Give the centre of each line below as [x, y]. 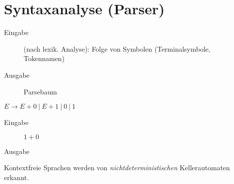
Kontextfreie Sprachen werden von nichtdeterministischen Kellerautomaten [117, 168]
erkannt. [17, 177]
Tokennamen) [44, 58]
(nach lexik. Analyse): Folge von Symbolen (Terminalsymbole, [117, 48]
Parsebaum [40, 91]
